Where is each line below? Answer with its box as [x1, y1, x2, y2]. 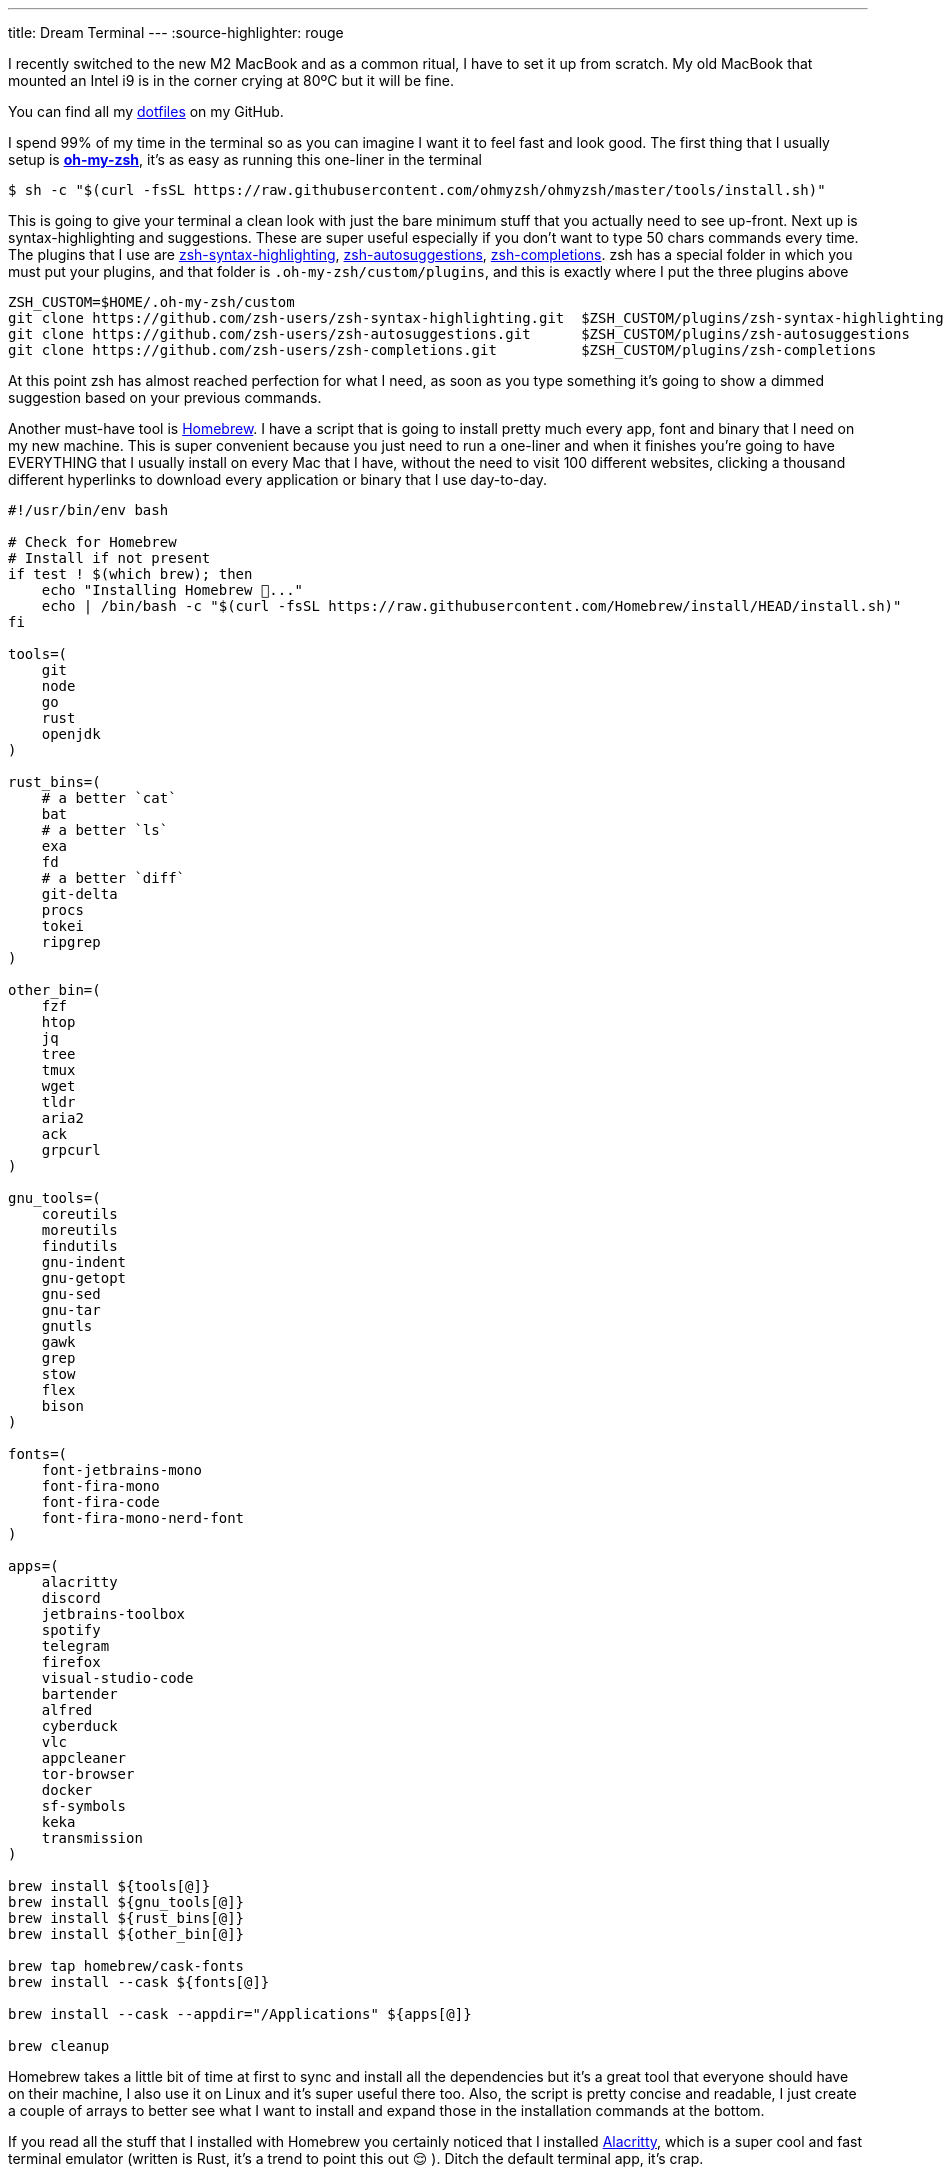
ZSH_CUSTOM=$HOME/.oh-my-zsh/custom [8, 294, 295, 310]
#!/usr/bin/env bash [8, 502, 169, 518]
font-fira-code [41, 1494, 160, 1510]
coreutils [41, 1206, 118, 1222]
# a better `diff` [41, 870, 186, 886]
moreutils [41, 1222, 118, 1238]
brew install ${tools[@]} [8, 1878, 211, 1894]
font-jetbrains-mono [41, 1462, 202, 1478]
